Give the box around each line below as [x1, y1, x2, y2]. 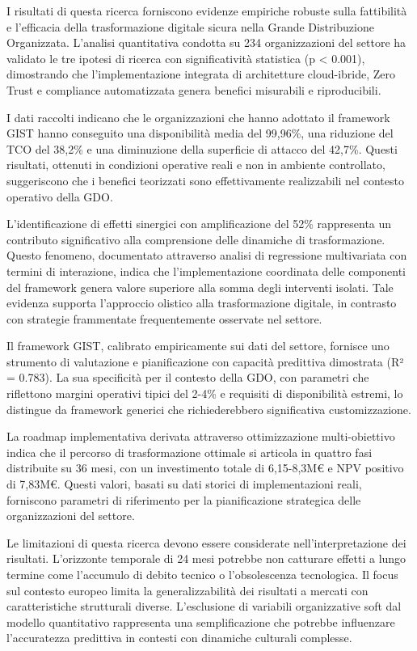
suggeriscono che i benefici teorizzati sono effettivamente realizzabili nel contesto [6, 171, 404, 188]
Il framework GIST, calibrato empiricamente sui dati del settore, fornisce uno [6, 337, 390, 354]
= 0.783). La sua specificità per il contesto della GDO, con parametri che [6, 369, 369, 386]
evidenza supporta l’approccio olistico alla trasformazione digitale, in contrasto [6, 294, 397, 311]
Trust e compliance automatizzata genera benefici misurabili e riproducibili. [6, 81, 381, 98]
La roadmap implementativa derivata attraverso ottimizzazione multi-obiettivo [6, 428, 395, 445]
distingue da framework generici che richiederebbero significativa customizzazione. [6, 400, 411, 417]
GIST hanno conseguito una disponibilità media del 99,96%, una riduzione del [6, 125, 394, 142]
